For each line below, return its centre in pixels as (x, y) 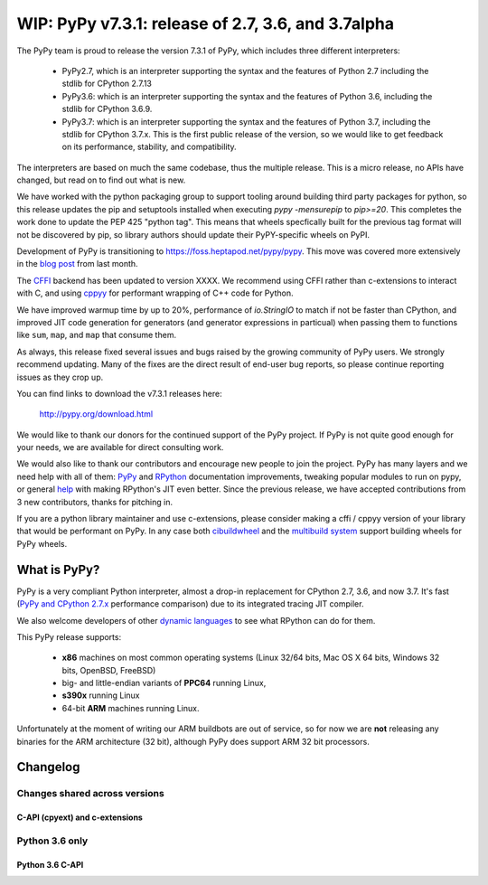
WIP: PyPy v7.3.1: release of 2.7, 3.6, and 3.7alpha (206, 24)
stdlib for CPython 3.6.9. (107, 109)
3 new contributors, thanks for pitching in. (95, 502)
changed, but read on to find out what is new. (101, 180)
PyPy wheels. (42, 543)
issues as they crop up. (60, 377)
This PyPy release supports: (69, 636)
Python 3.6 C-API (50, 864)
